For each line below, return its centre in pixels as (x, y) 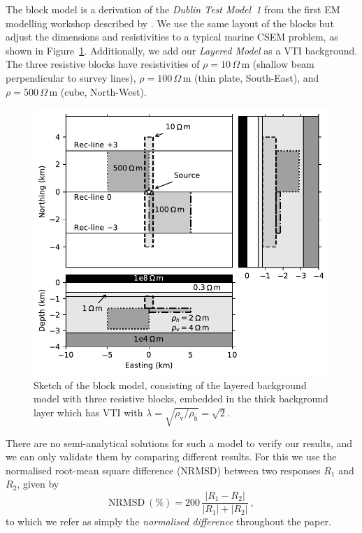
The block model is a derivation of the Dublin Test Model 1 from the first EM (173, 9)
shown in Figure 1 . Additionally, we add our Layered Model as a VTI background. (182, 50)
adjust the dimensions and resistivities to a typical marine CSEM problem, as (172, 37)
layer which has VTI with (88, 412)
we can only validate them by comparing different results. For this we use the (171, 457)
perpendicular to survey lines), (71, 77)
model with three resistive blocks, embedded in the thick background (181, 399)
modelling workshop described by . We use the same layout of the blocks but (170, 23)
